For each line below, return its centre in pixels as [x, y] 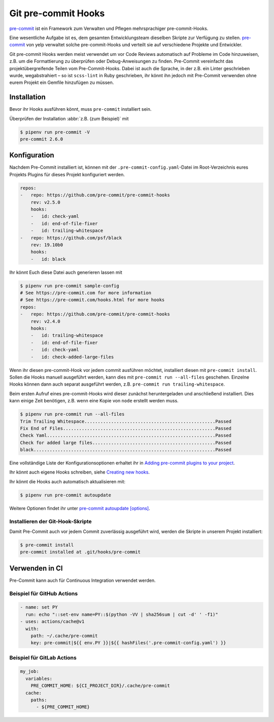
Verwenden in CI [36, 568]
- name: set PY [39, 607]
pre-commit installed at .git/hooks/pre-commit [80, 552]
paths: [39, 700]
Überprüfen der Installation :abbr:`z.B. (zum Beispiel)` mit [69, 118]
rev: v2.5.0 [46, 202]
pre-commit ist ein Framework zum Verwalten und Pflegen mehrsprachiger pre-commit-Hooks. [109, 28]
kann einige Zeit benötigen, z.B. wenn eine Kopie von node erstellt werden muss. [94, 401]
